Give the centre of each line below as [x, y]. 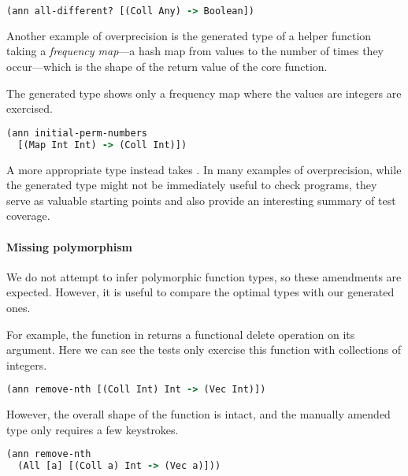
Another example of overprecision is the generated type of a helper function [189, 35]
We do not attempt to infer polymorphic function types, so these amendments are [204, 276]
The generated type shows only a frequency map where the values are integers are [204, 93]
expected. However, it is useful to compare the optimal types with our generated [200, 292]
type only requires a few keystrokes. [93, 429]
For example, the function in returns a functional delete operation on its [181, 334]
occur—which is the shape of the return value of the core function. [167, 67]
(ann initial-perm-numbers [77, 133]
